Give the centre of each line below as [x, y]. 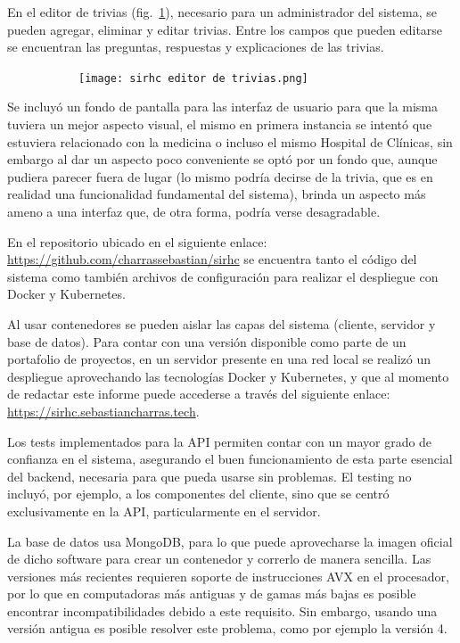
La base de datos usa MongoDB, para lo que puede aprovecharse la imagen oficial [230, 541]
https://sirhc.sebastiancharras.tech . [103, 411]
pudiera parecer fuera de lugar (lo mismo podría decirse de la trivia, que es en [220, 176]
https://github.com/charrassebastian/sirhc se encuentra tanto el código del [212, 259]
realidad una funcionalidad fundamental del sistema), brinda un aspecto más [217, 194]
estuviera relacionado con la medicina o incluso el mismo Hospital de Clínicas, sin [230, 141]
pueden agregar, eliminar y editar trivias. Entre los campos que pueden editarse [225, 29]
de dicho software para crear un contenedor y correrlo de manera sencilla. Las [219, 559]
